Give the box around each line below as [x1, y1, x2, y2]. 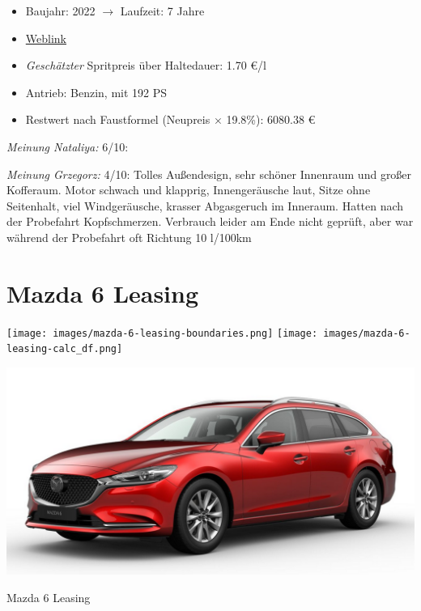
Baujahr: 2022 [25, 2, 96, 19]
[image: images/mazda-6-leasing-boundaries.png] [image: [6, 327, 318, 339]
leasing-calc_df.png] [6, 343, 123, 355]
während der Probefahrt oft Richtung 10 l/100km [6, 228, 252, 245]
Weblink [25, 29, 66, 46]
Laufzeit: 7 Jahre [120, 2, 205, 19]
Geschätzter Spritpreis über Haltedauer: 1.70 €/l [25, 57, 266, 74]
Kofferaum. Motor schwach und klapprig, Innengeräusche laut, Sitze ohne [6, 181, 371, 198]
